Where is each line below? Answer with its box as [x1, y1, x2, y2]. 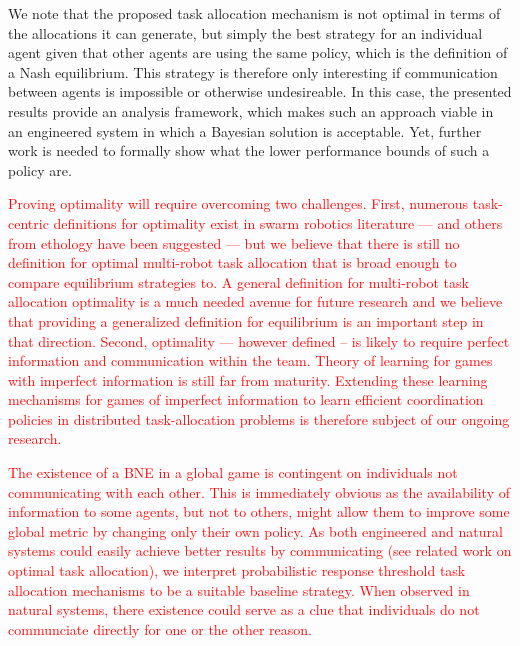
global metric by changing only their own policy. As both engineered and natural [8, 520, 503, 541]
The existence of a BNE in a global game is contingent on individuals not [8, 462, 458, 483]
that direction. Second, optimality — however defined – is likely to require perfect [8, 330, 510, 351]
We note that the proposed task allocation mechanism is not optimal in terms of [8, 3, 501, 23]
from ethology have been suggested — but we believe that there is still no [8, 232, 460, 253]
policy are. [8, 159, 72, 180]
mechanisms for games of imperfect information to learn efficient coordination [8, 389, 484, 410]
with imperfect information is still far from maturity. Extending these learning [8, 369, 488, 390]
